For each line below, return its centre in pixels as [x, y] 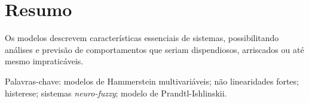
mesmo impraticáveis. [44, 61]
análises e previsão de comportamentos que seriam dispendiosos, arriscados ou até [154, 49]
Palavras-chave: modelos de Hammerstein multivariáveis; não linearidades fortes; [152, 81]
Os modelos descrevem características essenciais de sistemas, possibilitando [142, 38]
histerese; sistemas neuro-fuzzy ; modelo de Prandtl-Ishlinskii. [116, 93]
